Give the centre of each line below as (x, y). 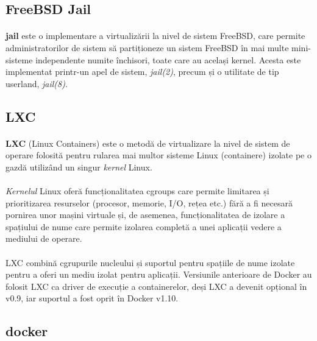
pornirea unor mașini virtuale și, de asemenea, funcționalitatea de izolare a (145, 215)
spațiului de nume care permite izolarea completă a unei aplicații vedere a (144, 226)
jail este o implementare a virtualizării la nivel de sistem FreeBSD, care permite (155, 36)
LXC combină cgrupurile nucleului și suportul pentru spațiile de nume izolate (150, 262)
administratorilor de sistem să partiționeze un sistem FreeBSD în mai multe (147, 47)
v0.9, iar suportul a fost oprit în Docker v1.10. (92, 298)
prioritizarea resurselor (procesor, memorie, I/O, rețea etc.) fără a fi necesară (149, 202)
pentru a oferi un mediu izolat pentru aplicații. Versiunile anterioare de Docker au (159, 274)
